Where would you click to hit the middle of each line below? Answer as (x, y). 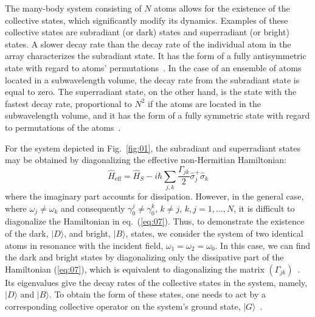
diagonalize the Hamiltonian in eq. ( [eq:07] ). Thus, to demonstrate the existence (155, 221)
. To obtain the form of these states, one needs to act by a (157, 294)
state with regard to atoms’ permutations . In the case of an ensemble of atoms (153, 67)
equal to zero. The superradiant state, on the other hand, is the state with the (151, 92)
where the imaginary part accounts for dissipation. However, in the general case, (154, 196)
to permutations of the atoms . (63, 127)
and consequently (93, 208)
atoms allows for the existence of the (222, 8)
